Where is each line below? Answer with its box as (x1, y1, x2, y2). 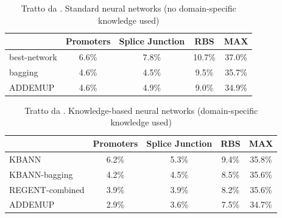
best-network (9, 51, 57, 63)
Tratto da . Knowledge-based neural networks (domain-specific (24, 104, 258, 116)
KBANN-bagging (9, 167, 73, 180)
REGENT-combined (9, 183, 85, 195)
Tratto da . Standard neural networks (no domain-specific (21, 2, 236, 14)
